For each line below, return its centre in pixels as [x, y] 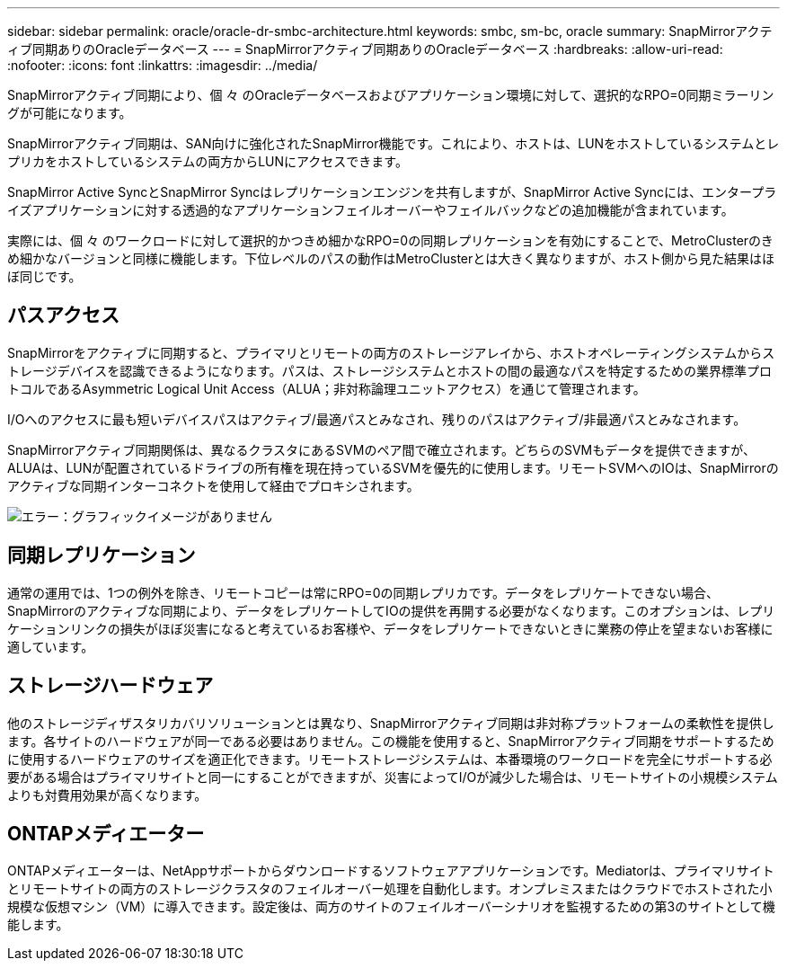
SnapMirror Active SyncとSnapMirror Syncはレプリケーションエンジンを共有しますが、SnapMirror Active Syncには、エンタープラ [392, 192]
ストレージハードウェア [111, 686]
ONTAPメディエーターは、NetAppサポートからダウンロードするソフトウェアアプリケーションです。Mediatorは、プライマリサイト [391, 871]
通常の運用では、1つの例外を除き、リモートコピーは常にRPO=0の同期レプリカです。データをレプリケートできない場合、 [363, 592]
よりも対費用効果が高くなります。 [107, 795]
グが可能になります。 [70, 113]
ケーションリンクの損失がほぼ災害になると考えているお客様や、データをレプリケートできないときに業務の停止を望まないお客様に [390, 628]
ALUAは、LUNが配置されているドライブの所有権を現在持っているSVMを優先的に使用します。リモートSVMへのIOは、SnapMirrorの [393, 467]
